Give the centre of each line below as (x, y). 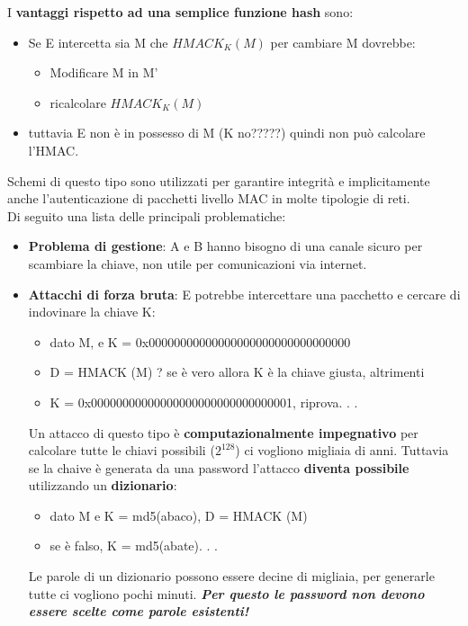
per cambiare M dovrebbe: (343, 42)
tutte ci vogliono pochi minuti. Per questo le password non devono (226, 593)
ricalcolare (78, 102)
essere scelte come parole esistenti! (139, 611)
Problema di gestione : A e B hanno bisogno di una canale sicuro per (225, 246)
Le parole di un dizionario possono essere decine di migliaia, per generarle (231, 576)
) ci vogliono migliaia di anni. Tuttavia (342, 450)
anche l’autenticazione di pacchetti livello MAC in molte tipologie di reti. (209, 198)
